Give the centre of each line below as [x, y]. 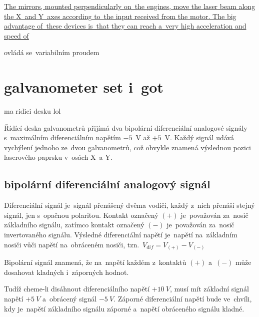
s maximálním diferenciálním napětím [62, 137]
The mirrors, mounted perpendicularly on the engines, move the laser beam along [130, 6]
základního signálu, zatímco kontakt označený [74, 225]
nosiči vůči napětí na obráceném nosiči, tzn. [72, 244]
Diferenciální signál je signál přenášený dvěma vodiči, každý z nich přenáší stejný [129, 205]
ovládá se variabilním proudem [52, 52]
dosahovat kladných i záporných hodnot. [66, 272]
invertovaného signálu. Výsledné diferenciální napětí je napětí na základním [121, 235]
